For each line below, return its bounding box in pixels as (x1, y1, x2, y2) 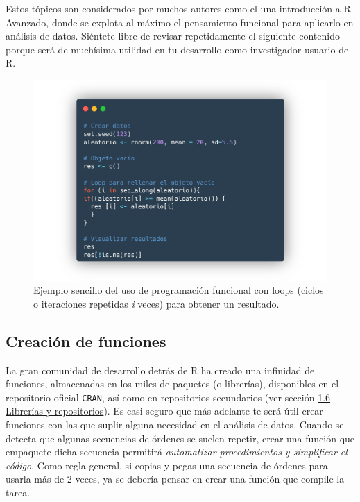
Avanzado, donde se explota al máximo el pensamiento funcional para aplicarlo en (6, 15, 354, 29)
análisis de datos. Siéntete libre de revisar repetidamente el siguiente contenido (6, 28, 340, 43)
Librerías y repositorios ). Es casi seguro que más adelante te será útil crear (6, 403, 323, 418)
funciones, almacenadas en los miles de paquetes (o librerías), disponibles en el (6, 376, 339, 391)
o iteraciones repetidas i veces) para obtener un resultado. (33, 296, 280, 310)
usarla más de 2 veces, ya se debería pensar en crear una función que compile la (6, 471, 345, 486)
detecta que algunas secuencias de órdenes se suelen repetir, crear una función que (6, 430, 355, 445)
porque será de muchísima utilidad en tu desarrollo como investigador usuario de (6, 42, 349, 56)
